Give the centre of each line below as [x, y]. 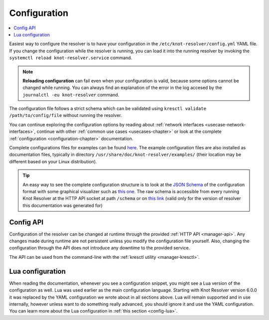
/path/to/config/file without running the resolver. [66, 115]
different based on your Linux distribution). [53, 161]
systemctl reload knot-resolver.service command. [70, 58]
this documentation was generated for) [63, 205]
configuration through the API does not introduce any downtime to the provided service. [100, 248]
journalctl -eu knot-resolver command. [71, 95]
